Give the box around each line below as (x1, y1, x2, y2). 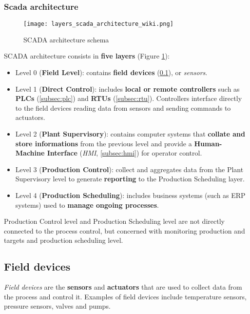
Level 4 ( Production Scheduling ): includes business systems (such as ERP (15, 190, 246, 200)
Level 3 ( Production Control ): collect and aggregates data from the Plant (15, 164, 244, 174)
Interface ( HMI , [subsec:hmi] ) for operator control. (47, 148, 202, 158)
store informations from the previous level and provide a (15, 138, 192, 148)
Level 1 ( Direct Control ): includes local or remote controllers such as (15, 83, 240, 94)
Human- (194, 138, 222, 148)
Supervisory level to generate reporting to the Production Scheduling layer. (15, 174, 245, 184)
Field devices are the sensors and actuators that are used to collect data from (4, 282, 242, 292)
